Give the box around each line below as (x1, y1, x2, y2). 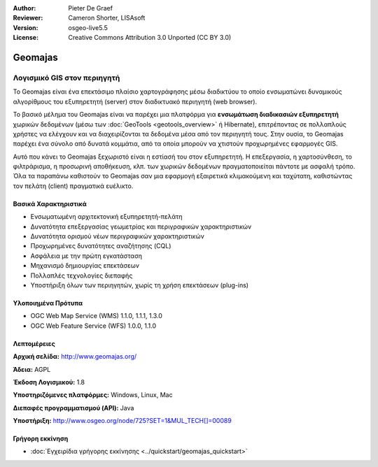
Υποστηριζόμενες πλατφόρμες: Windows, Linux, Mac (13, 391, 173, 399)
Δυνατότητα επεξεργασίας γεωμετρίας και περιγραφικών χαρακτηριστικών (30, 222, 252, 231)
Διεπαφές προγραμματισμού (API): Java (13, 403, 134, 412)
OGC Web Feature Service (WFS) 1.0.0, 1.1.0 (30, 322, 157, 330)
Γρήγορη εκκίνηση (13, 434, 69, 443)
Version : (13, 23, 38, 31)
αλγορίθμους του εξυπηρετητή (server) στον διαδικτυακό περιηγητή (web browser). (13, 97, 258, 106)
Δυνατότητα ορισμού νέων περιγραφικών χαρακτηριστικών (30, 232, 204, 240)
